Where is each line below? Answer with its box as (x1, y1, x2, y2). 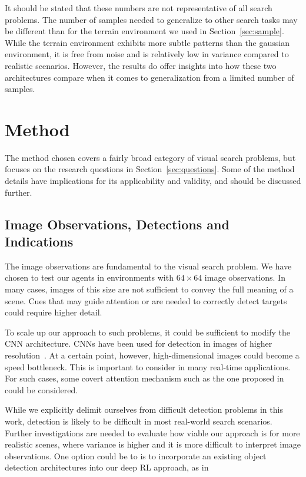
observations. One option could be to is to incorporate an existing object (5, 449, 267, 462)
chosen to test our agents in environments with (5, 271, 174, 284)
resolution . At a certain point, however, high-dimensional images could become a (5, 349, 300, 361)
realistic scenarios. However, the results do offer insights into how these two (5, 59, 277, 71)
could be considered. (5, 383, 78, 396)
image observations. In (204, 271, 285, 284)
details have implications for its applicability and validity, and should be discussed (5, 175, 301, 187)
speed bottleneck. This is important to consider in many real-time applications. (5, 360, 291, 373)
